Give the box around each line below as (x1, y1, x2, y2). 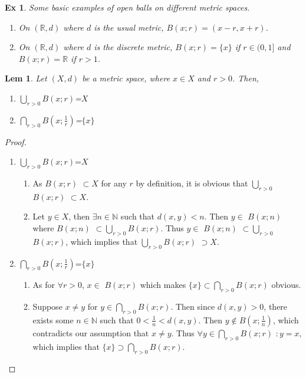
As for (32, 278, 55, 291)
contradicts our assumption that (32, 326, 149, 339)
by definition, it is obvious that (136, 176, 248, 189)
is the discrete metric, (94, 41, 173, 53)
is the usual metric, (94, 21, 164, 33)
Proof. (5, 135, 27, 147)
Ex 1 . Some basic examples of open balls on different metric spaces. (5, 1, 250, 13)
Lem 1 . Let (5, 72, 47, 84)
